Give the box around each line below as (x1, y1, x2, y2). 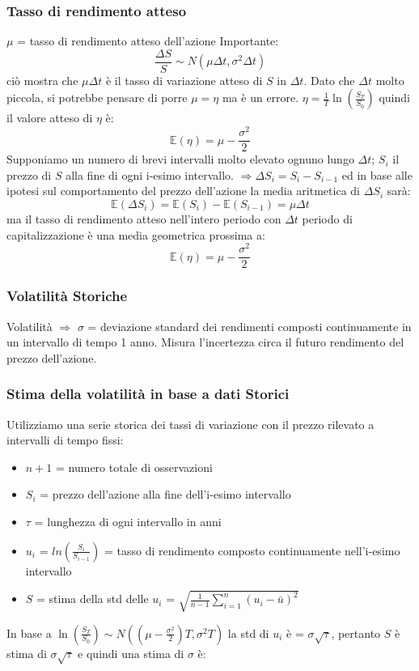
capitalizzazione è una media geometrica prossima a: (6, 226, 265, 243)
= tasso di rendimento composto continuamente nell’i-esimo (104, 541, 400, 558)
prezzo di (6, 166, 52, 183)
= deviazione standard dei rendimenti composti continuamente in (87, 317, 412, 334)
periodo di (302, 210, 353, 227)
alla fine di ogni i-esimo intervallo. (66, 166, 234, 183)
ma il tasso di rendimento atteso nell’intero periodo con (6, 210, 281, 227)
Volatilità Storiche (6, 286, 128, 306)
